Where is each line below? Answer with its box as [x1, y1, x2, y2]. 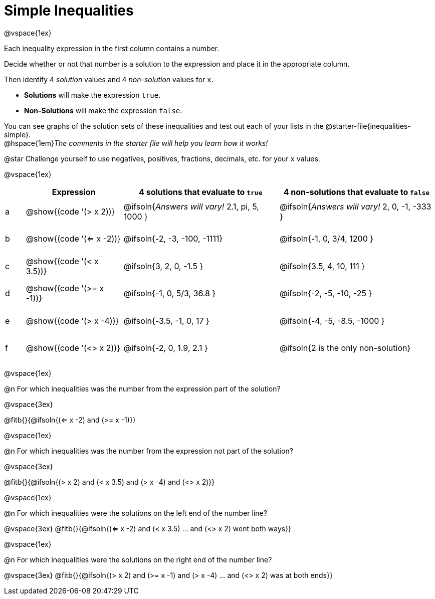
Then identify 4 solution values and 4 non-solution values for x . [4, 75, 213, 84]
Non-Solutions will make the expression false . [24, 106, 182, 115]
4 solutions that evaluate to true [139, 186, 263, 197]
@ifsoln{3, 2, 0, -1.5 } [123, 261, 203, 271]
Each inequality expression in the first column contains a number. [4, 44, 220, 53]
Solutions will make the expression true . [24, 90, 161, 99]
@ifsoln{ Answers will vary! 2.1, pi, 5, [123, 201, 259, 212]
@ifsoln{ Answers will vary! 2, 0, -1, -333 [279, 201, 431, 212]
